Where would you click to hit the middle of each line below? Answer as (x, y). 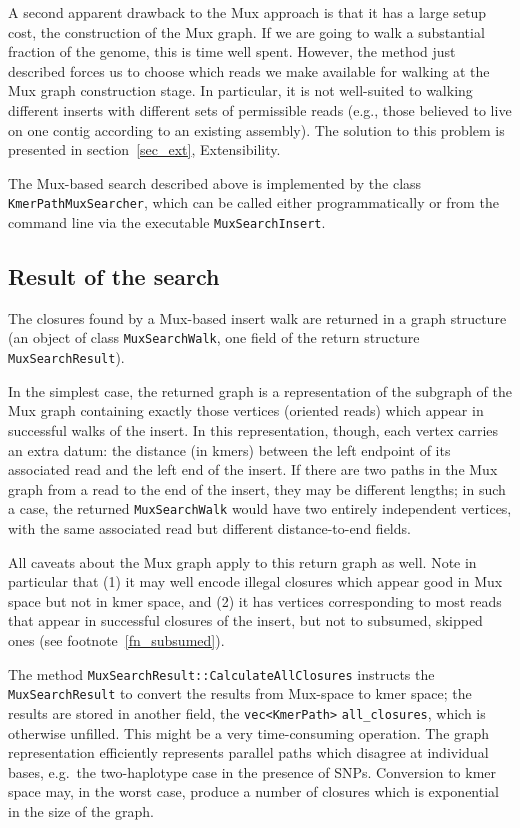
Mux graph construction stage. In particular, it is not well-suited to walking (240, 90)
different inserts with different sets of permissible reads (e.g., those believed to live (260, 109)
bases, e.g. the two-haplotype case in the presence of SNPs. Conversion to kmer (252, 771)
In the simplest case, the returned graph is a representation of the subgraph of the (260, 390)
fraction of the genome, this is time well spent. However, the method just (232, 51)
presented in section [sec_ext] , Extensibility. (144, 149)
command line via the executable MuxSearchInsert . (167, 222)
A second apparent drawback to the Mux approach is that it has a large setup (247, 12)
